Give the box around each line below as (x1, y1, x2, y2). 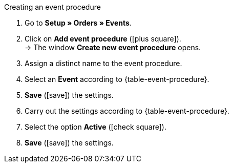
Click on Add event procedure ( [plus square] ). (25, 34, 181, 43)
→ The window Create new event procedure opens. (25, 43, 201, 52)
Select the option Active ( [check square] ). (25, 122, 166, 131)
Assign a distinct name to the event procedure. (25, 59, 182, 68)
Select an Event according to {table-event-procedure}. (25, 75, 209, 83)
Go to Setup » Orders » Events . (25, 18, 132, 27)
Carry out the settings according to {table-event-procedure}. (25, 107, 229, 115)
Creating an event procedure (4, 3, 101, 11)
